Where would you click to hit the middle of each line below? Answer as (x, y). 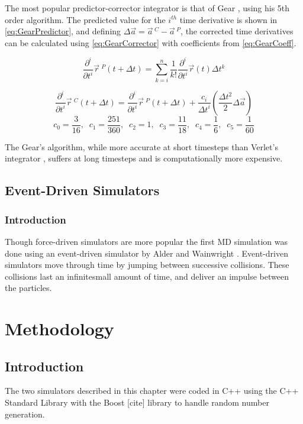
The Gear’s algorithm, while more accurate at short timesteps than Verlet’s (141, 146)
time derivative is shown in (228, 19)
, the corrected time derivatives (237, 31)
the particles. (28, 288)
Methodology (59, 328)
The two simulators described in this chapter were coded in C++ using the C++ (152, 391)
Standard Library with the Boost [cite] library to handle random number (137, 402)
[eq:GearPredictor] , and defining (63, 31)
